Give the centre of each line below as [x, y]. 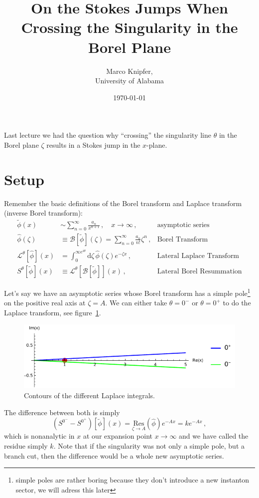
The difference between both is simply [62, 412]
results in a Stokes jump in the [93, 144]
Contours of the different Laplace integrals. [89, 395]
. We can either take [136, 303]
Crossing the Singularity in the [129, 27]
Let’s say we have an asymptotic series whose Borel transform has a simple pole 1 [127, 292]
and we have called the [214, 436]
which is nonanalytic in [39, 436]
